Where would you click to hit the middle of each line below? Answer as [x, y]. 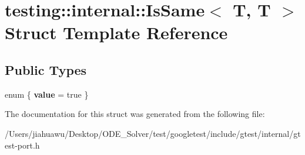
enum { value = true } [47, 94]
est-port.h [22, 145]
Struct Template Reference [116, 32]
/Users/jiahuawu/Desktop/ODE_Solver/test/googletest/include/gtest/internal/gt [153, 133]
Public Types [46, 69]
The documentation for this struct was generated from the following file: [135, 114]
